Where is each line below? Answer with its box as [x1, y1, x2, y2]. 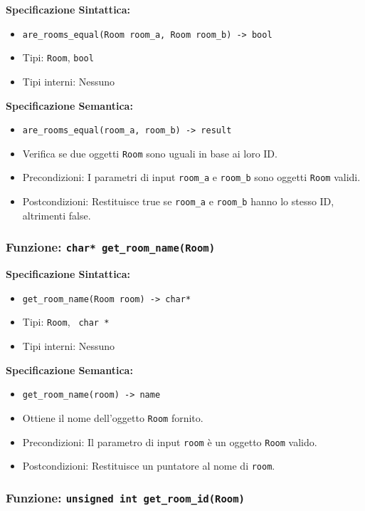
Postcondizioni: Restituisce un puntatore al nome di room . [22, 458, 275, 473]
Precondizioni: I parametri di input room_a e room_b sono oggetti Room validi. [22, 170, 361, 185]
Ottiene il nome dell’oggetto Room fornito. [22, 410, 203, 425]
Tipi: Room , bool [22, 50, 94, 65]
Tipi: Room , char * [22, 314, 110, 329]
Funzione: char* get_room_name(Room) [6, 238, 216, 256]
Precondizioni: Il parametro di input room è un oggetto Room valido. [22, 434, 317, 449]
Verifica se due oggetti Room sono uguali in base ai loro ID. [22, 145, 277, 160]
